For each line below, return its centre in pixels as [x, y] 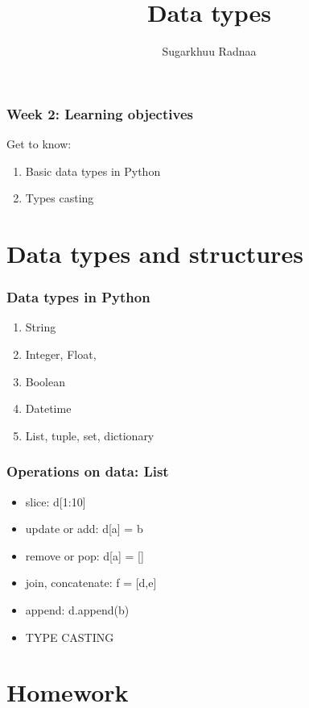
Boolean [45, 381]
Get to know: [39, 144]
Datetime [48, 408]
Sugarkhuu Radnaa [209, 51]
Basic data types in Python [93, 171]
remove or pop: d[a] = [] [84, 555]
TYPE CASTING [70, 637]
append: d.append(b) [77, 609]
